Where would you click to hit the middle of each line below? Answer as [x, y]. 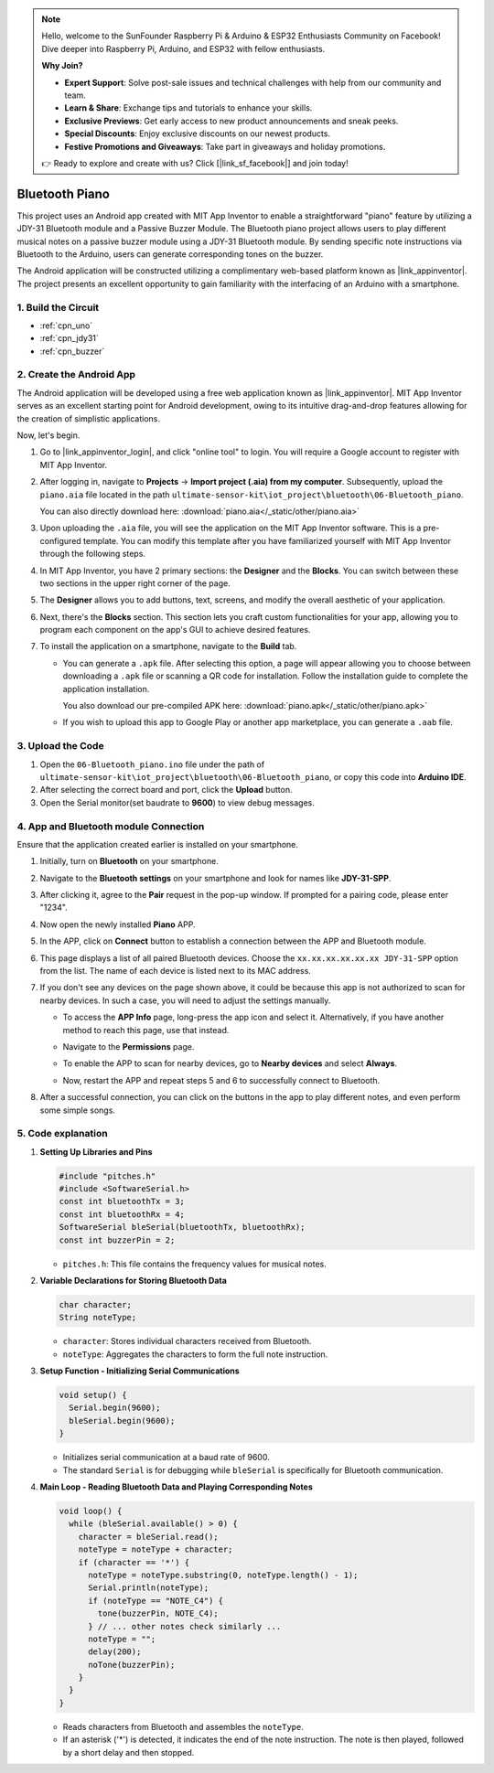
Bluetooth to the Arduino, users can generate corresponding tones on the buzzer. [170, 254]
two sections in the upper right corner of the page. [135, 583]
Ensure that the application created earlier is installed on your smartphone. [158, 844]
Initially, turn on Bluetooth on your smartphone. [129, 861]
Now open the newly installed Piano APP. [118, 924]
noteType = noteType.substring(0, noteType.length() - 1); [223, 1575]
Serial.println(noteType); [149, 1588]
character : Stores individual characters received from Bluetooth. [187, 1341]
